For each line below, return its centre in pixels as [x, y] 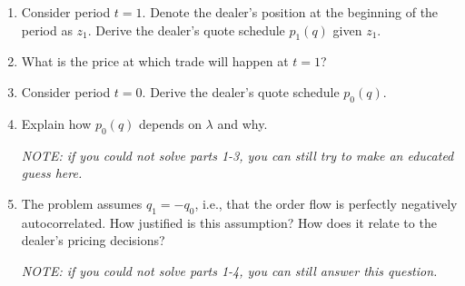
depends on [170, 123]
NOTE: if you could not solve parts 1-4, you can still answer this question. [229, 270]
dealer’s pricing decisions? [93, 240]
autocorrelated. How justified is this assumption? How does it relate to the [229, 222]
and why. [242, 123]
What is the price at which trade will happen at [155, 61]
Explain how [56, 123]
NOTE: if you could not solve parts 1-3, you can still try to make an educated [237, 155]
